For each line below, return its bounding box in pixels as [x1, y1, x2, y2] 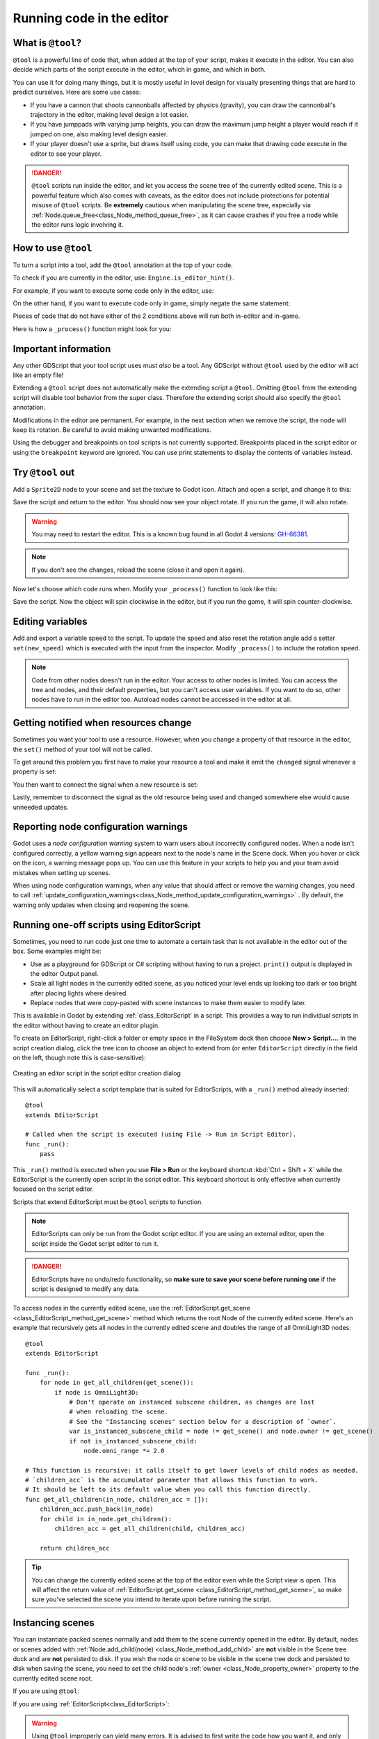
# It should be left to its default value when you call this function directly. [25, 1486, 312, 1493]
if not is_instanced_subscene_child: [69, 1437, 198, 1445]
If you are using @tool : [13, 1687, 80, 1695]
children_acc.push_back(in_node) [39, 1505, 154, 1513]
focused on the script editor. [13, 1185, 94, 1193]
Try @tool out [13, 466, 75, 478]
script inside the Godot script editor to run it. [31, 1239, 159, 1248]
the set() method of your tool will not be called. [13, 745, 152, 753]
